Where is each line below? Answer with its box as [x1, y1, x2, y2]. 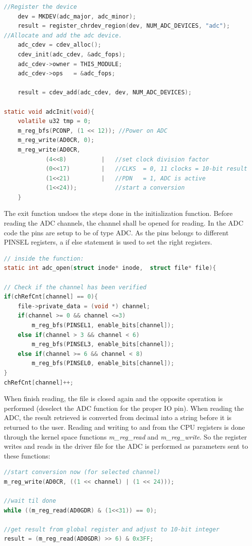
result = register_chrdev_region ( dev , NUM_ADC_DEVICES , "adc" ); [17, 22, 230, 30]
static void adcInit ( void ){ [4, 108, 95, 115]
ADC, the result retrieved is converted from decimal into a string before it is [4, 412, 232, 423]
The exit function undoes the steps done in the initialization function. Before [4, 208, 233, 218]
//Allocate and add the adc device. [4, 32, 122, 39]
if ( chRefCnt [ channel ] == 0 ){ [4, 293, 98, 300]
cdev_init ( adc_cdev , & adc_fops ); [17, 51, 126, 58]
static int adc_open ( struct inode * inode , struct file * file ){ [4, 264, 216, 272]
